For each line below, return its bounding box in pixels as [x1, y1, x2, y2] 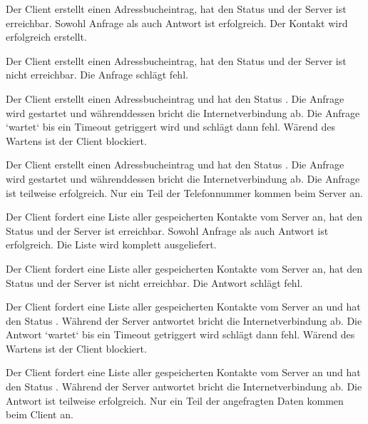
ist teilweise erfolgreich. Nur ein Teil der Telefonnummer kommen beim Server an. [6, 185, 363, 200]
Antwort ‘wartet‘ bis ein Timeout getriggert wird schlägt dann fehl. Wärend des [6, 327, 355, 342]
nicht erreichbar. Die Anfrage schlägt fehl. [6, 67, 188, 82]
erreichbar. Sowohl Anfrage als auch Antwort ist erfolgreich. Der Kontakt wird [6, 15, 348, 30]
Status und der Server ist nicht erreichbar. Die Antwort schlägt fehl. [6, 275, 303, 290]
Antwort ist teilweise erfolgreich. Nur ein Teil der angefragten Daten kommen [6, 393, 344, 408]
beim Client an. [6, 407, 73, 422]
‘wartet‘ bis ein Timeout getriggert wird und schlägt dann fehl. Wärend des [6, 119, 336, 134]
